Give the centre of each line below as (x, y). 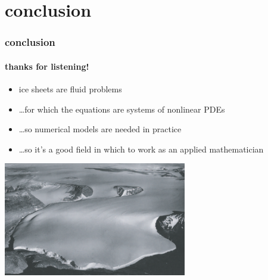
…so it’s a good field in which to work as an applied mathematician (141, 149)
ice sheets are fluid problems (70, 89)
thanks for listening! (47, 66)
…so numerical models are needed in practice (100, 129)
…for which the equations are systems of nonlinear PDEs (122, 109)
